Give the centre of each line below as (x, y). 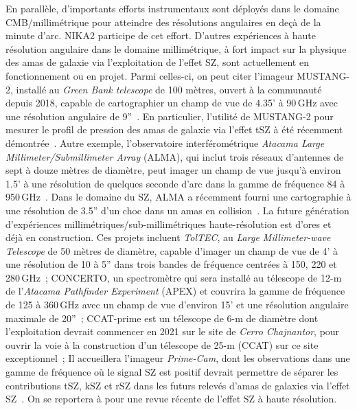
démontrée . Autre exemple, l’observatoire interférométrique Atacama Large (165, 143)
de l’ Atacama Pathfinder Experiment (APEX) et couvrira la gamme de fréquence (175, 291)
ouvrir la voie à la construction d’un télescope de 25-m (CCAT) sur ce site (162, 344)
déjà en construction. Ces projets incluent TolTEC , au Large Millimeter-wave (168, 237)
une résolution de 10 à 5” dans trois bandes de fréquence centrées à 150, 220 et (171, 264)
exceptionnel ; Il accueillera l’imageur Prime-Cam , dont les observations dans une (178, 358)
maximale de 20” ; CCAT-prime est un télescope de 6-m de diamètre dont (162, 318)
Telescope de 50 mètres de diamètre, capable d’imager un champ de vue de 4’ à (172, 250)
